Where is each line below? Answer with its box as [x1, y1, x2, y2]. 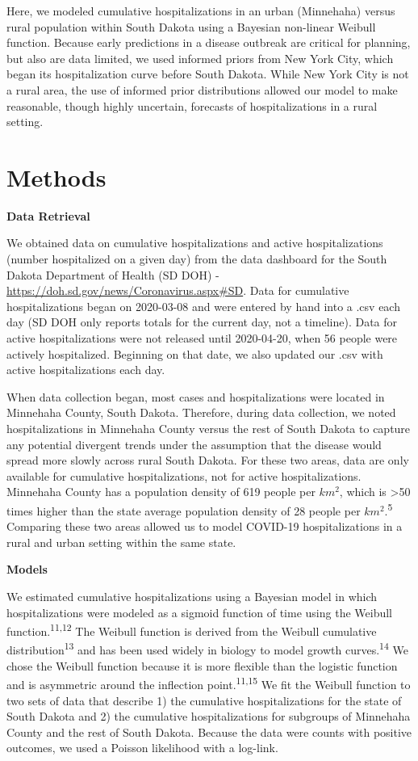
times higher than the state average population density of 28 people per [6, 502, 361, 519]
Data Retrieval [6, 207, 90, 224]
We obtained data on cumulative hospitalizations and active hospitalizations [6, 234, 383, 251]
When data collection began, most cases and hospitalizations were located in [6, 388, 385, 405]
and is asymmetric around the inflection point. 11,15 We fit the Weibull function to [6, 674, 411, 692]
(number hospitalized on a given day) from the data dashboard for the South [6, 250, 387, 267]
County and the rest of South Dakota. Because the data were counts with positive [6, 723, 412, 740]
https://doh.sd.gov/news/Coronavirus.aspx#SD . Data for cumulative [6, 282, 349, 299]
